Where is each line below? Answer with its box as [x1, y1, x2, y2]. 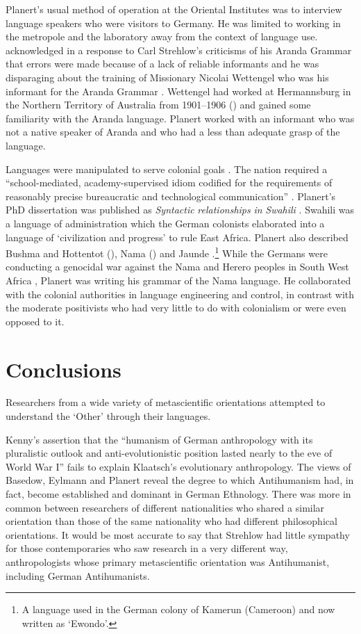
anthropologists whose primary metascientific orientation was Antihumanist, [6, 554, 330, 569]
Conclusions [6, 355, 121, 383]
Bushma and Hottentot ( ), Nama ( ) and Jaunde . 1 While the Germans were [6, 244, 328, 260]
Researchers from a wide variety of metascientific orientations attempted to [6, 395, 326, 409]
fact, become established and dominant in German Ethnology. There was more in [6, 487, 351, 501]
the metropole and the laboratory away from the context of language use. [6, 29, 318, 44]
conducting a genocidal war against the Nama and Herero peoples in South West [6, 259, 349, 274]
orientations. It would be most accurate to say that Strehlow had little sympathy [6, 527, 350, 542]
